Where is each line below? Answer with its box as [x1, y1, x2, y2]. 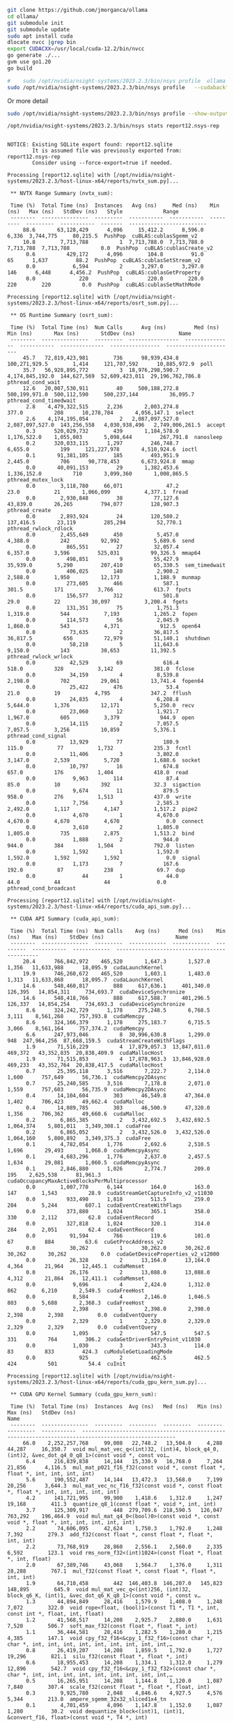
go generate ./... [7, 52, 61, 59]
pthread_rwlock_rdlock [7, 525, 73, 532]
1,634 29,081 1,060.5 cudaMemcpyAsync [7, 1159, 160, 1166]
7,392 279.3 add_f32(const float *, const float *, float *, [7, 1531, 214, 1538]
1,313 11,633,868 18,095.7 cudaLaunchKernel [7, 976, 164, 984]
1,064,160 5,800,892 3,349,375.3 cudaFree [7, 1135, 151, 1142]
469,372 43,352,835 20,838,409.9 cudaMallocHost [7, 1049, 164, 1057]
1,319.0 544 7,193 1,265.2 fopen [7, 610, 198, 618]
